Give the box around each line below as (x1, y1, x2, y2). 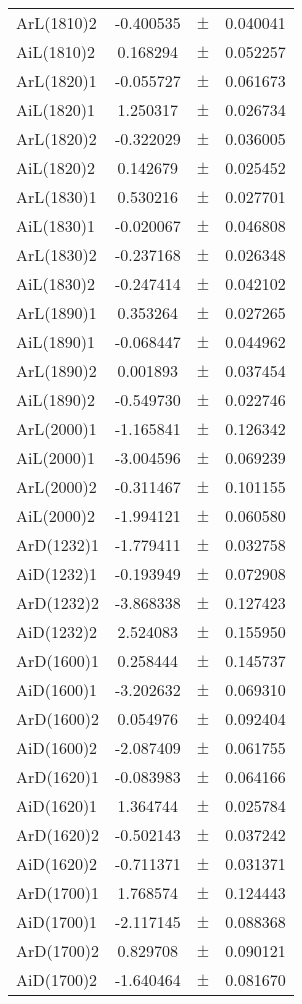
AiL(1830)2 (16, 272, 95, 295)
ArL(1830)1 (16, 185, 97, 208)
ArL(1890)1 (16, 301, 97, 324)
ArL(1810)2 (16, 11, 97, 34)
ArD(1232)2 (16, 591, 99, 614)
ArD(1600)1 (16, 649, 99, 672)
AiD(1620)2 (16, 852, 98, 875)
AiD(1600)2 (16, 736, 98, 759)
